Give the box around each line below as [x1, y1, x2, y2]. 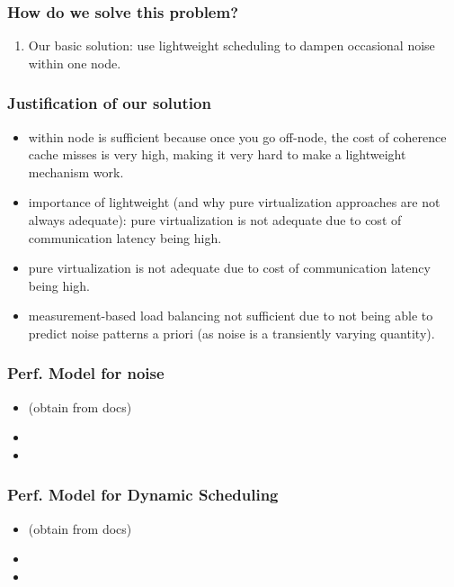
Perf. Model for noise [7, 362, 165, 384]
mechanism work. [28, 162, 124, 181]
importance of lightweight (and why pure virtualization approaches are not [28, 193, 441, 212]
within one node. [28, 53, 121, 72]
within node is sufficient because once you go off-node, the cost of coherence [28, 127, 447, 146]
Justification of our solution [7, 92, 211, 114]
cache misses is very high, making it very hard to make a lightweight [28, 145, 406, 164]
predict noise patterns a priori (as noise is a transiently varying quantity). [28, 323, 435, 342]
